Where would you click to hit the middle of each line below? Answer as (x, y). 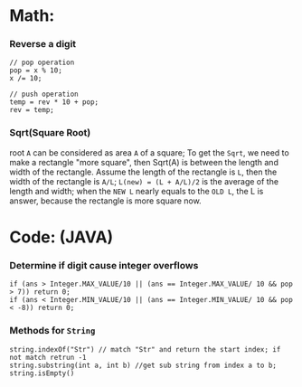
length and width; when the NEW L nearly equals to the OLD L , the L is (137, 191)
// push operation (44, 94)
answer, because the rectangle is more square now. (105, 201)
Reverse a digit (43, 44)
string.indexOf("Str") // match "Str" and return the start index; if (145, 349)
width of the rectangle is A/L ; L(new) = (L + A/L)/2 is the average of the (144, 181)
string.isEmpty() (42, 373)
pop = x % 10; (36, 71)
